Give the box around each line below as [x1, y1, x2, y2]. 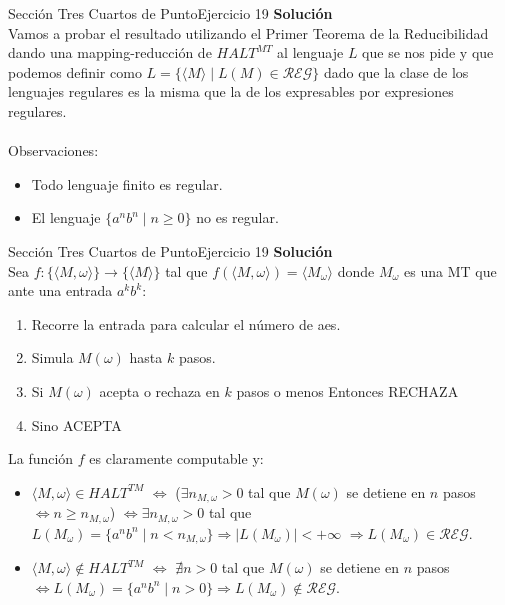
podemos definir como [8, 61, 142, 82]
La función [8, 448, 74, 469]
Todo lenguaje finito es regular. [31, 173, 223, 194]
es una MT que [404, 260, 497, 281]
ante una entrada [8, 280, 113, 301]
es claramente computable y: [89, 448, 264, 469]
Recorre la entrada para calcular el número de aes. [31, 313, 341, 334]
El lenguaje [31, 207, 101, 228]
